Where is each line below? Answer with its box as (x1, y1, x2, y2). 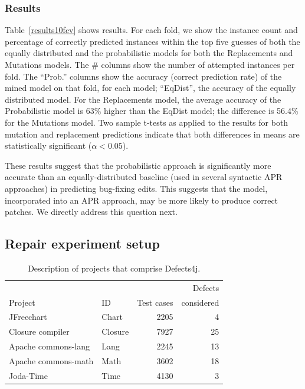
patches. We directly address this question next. (5, 205, 178, 218)
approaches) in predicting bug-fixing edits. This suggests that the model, (5, 182, 268, 194)
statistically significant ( (5, 139, 92, 152)
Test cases (137, 296, 173, 308)
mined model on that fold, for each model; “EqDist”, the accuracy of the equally (5, 81, 296, 94)
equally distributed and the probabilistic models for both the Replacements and (5, 47, 293, 59)
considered (181, 296, 219, 308)
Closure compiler (9, 325, 70, 338)
